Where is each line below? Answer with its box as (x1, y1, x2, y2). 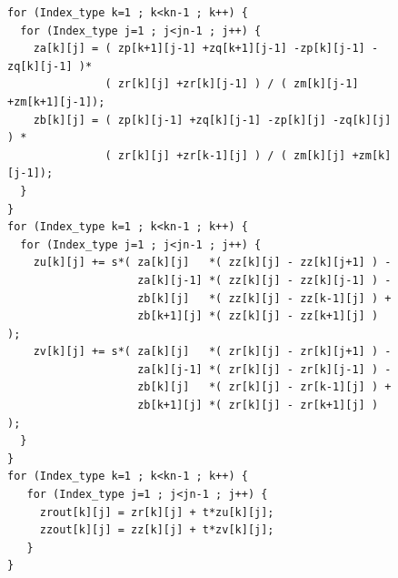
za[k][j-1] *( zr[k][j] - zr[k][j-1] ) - (137, 362, 392, 376)
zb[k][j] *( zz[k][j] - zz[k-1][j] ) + (137, 291, 392, 305)
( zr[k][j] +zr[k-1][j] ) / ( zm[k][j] (104, 148, 346, 162)
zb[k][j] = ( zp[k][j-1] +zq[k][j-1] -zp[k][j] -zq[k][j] (33, 113, 392, 127)
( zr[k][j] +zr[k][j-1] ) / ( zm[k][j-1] (104, 77, 359, 91)
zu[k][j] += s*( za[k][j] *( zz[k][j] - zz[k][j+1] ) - (33, 256, 392, 269)
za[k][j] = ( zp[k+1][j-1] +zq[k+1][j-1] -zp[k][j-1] (33, 42, 365, 56)
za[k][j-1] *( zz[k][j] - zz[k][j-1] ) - (137, 273, 392, 287)
